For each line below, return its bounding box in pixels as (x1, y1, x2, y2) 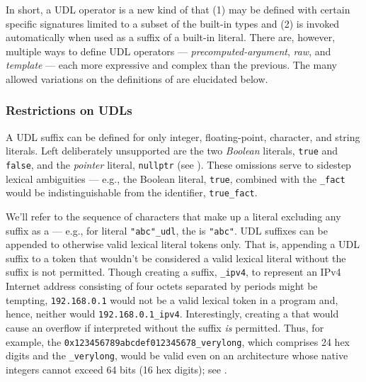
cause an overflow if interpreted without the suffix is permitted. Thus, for (6, 320, 324, 335)
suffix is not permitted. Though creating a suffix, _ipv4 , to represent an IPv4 (6, 264, 341, 279)
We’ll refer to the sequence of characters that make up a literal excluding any (6, 209, 341, 223)
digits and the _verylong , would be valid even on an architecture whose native (6, 348, 348, 363)
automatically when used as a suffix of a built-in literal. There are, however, (6, 30, 336, 45)
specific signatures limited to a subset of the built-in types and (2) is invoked (6, 16, 340, 30)
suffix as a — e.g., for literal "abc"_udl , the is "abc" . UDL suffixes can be (6, 223, 328, 237)
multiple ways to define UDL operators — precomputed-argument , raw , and (6, 43, 331, 58)
